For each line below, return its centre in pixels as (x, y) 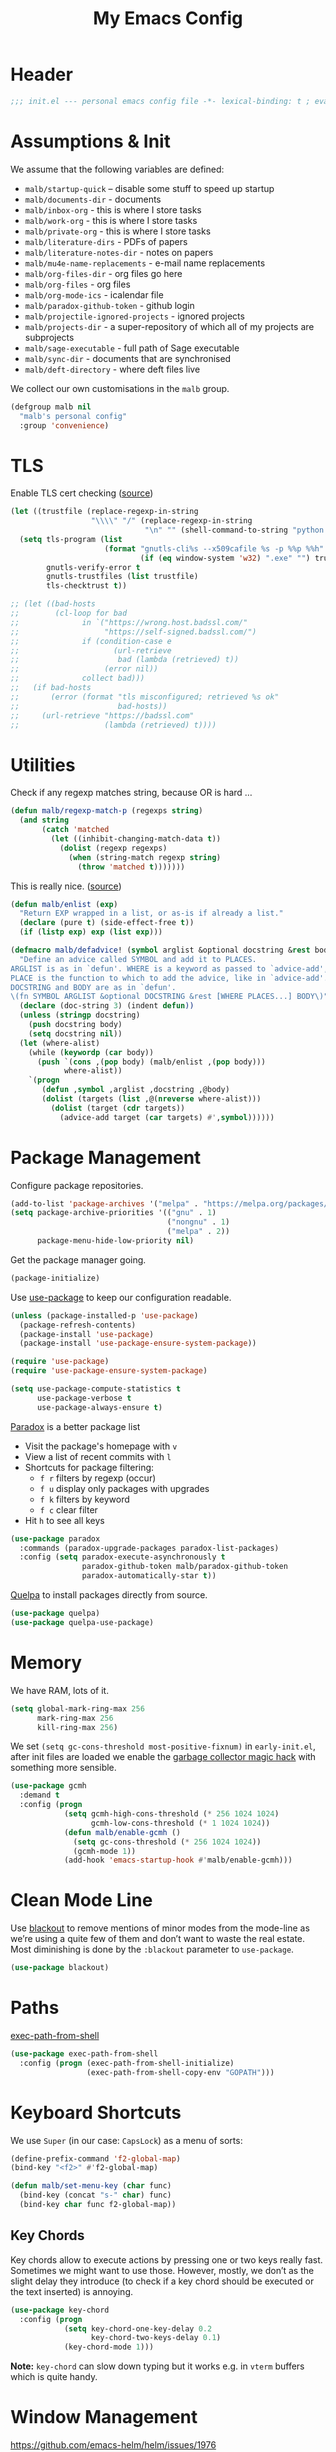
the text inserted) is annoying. (71, 2291)
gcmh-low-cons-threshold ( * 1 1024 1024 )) (180, 1823)
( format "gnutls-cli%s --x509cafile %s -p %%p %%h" (214, 548)
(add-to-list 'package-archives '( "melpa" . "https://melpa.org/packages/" (171, 1203)
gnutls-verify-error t (93, 567)
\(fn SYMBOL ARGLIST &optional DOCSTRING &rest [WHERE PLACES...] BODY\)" (169, 997)
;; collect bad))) (77, 678)
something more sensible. (63, 1768)
